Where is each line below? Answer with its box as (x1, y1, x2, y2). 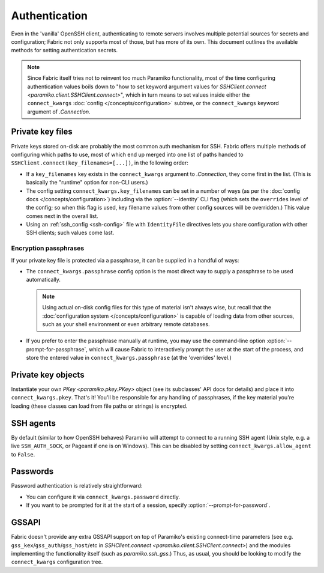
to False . (11, 450, 35, 458)
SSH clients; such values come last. (26, 229, 115, 237)
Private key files (11, 127, 73, 137)
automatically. (26, 276, 61, 283)
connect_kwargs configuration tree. (11, 559, 103, 566)
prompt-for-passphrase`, (26, 345, 88, 353)
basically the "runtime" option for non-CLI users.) (26, 179, 148, 186)
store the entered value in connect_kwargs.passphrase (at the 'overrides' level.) (26, 354, 232, 362)
